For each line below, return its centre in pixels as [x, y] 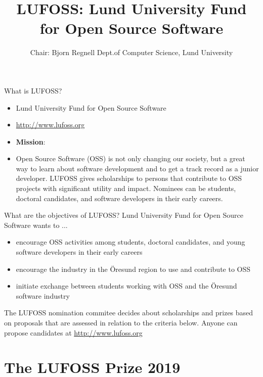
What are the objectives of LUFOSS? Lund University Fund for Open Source [124, 215]
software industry [43, 295]
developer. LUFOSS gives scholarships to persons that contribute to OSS [129, 178]
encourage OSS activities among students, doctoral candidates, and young [130, 242]
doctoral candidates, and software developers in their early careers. [119, 198]
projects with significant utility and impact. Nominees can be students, [126, 188]
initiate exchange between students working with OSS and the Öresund [126, 286]
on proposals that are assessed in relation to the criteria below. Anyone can [121, 322]
